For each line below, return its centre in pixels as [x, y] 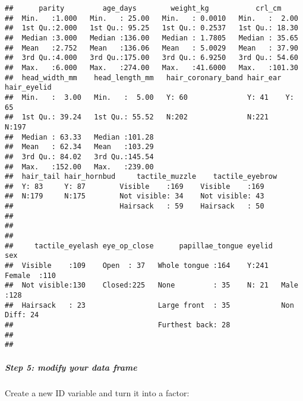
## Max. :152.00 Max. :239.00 [79, 167]
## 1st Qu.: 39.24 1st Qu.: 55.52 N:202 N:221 [137, 117]
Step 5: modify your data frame [71, 367]
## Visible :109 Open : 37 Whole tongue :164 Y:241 [137, 266]
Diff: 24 [22, 315]
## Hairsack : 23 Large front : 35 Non [149, 305]
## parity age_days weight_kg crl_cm [143, 8]
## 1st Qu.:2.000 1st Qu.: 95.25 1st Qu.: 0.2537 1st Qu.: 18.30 [151, 28]
